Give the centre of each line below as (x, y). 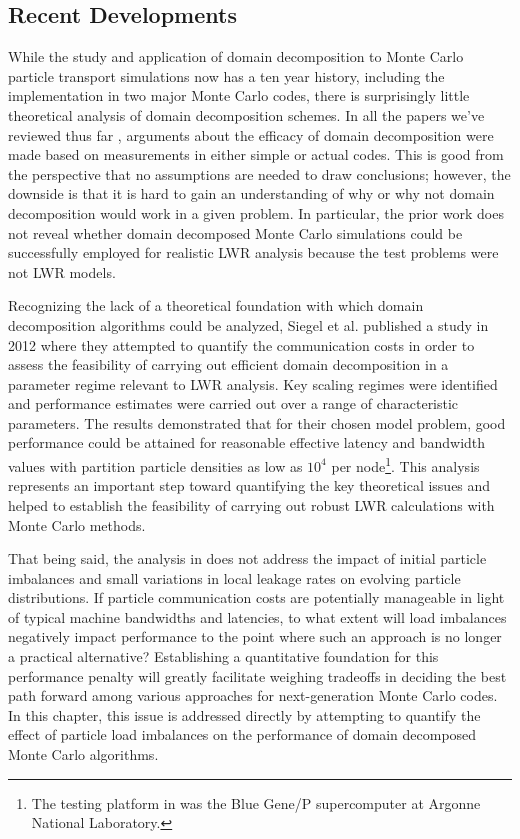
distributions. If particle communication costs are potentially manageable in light (256, 597)
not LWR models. (62, 271)
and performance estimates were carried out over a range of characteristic (233, 403)
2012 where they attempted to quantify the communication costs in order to (241, 344)
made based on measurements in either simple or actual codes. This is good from (256, 154)
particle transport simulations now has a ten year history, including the (226, 75)
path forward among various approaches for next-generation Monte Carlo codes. (253, 695)
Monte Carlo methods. (77, 524)
